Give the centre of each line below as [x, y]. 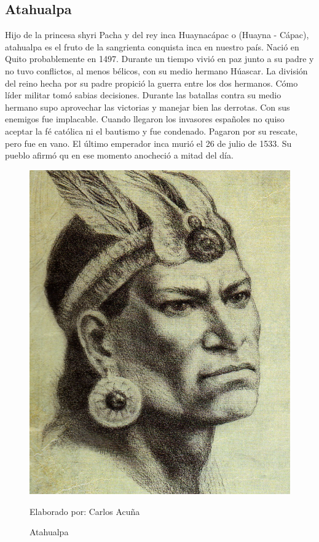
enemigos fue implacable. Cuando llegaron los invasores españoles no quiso [145, 119]
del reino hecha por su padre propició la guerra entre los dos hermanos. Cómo [152, 83]
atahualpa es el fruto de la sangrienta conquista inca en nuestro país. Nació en [152, 46]
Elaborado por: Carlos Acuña [85, 511]
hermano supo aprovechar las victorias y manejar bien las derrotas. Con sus [148, 107]
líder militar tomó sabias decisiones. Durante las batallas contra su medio [143, 95]
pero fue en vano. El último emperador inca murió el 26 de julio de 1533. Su [148, 143]
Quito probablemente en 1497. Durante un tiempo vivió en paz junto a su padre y [159, 59]
